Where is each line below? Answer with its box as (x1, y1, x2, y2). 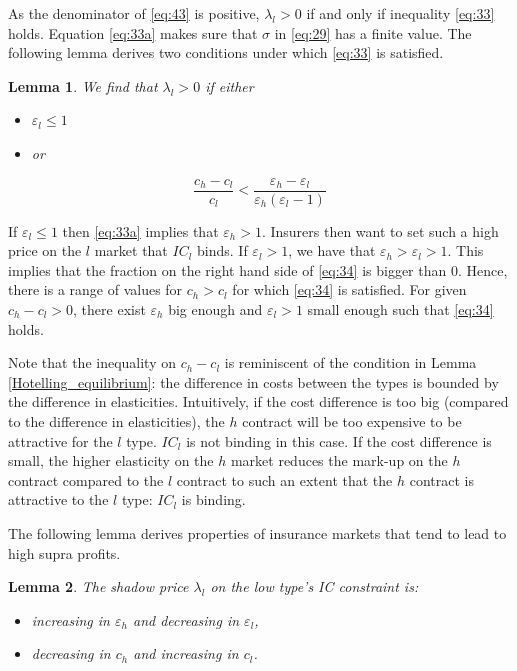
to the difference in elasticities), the (8, 410, 225, 431)
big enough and (168, 299, 263, 319)
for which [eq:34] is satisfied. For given (232, 279, 467, 300)
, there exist (73, 299, 146, 319)
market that (94, 240, 168, 261)
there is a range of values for (8, 279, 183, 300)
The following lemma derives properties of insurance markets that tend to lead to (8, 522, 507, 543)
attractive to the (8, 489, 109, 510)
